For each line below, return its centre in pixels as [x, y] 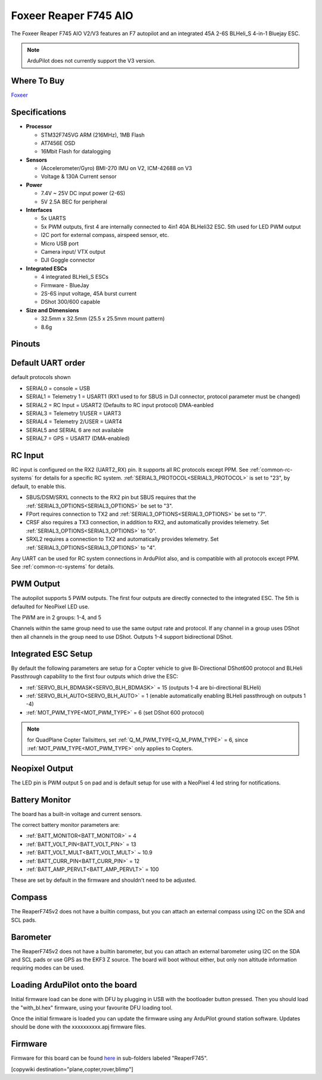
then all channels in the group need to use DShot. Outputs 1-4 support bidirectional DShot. [122, 636]
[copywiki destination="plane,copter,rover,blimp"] [72, 1069]
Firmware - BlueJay [65, 285]
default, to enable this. [38, 486]
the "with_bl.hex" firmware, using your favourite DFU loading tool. [92, 1007]
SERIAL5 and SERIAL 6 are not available [75, 430]
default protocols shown [41, 377]
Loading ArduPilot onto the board [74, 985]
